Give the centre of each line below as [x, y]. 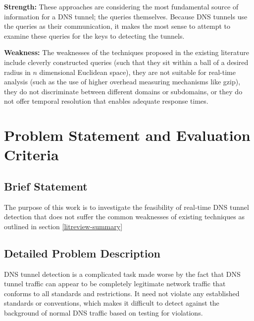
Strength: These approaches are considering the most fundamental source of [121, 6]
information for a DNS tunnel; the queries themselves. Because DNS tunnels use [126, 16]
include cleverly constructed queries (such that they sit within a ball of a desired [126, 62]
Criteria [31, 155]
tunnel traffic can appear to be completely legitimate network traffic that [115, 284]
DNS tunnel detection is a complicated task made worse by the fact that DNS [122, 274]
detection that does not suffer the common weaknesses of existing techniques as [124, 217]
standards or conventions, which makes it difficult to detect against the [112, 303]
